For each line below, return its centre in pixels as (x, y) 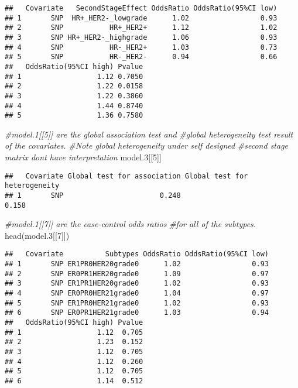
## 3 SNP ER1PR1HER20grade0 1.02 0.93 (137, 284)
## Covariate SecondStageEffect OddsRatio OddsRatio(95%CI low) (141, 8)
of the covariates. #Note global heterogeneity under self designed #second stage (147, 145)
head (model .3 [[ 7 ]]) (37, 235)
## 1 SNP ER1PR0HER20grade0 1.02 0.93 (137, 264)
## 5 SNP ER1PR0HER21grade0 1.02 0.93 (137, 303)
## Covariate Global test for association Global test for (126, 176)
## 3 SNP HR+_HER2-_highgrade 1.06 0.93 (141, 37)
